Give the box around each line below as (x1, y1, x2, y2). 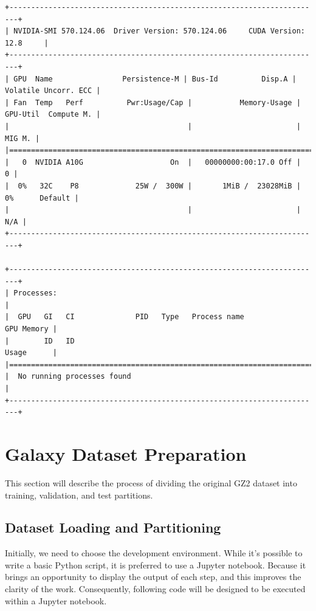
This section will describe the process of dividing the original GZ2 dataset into (5, 476, 297, 489)
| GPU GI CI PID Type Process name (5, 312, 244, 322)
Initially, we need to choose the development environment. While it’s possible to (5, 547, 303, 559)
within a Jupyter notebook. (5, 594, 107, 607)
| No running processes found (5, 372, 131, 381)
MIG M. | (5, 134, 40, 143)
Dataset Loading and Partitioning (5, 518, 221, 537)
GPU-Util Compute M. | (5, 110, 101, 119)
